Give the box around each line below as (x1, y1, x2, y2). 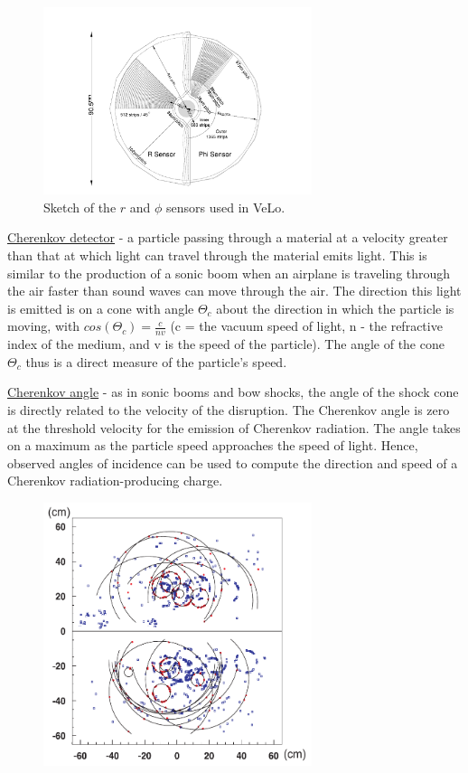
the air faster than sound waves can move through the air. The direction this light (7, 281, 462, 300)
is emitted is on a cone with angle (7, 298, 194, 317)
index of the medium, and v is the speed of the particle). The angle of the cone (7, 335, 445, 354)
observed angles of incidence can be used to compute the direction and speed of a (7, 453, 458, 472)
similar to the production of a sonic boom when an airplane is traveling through (7, 263, 451, 282)
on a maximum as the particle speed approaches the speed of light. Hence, (7, 436, 418, 455)
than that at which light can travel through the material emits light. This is (7, 246, 427, 265)
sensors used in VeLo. (166, 197, 285, 216)
